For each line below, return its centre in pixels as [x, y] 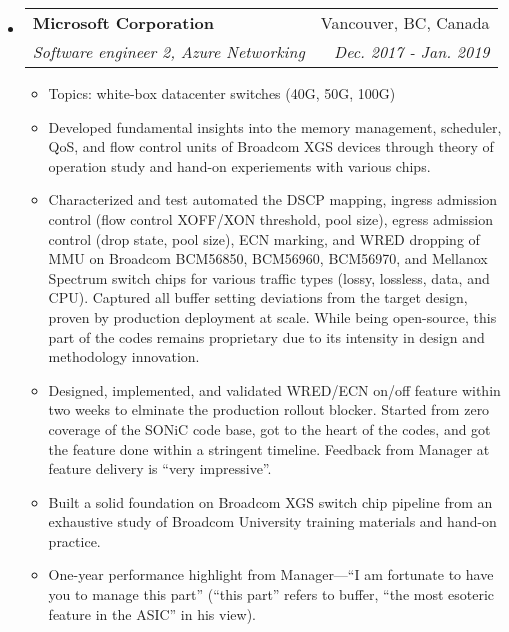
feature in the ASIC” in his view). [152, 613]
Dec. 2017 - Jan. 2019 [412, 51]
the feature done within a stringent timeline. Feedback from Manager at [269, 448]
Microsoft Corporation [123, 22]
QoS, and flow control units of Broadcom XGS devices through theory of [271, 146]
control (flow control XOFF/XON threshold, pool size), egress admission [270, 218]
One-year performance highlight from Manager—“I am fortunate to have [271, 574]
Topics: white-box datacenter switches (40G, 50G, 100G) [222, 93]
